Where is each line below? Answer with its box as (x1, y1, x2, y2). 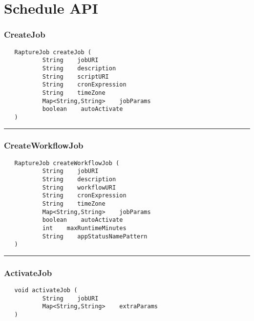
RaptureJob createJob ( (14, 48, 91, 56)
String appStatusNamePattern (42, 233, 148, 240)
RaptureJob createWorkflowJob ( (14, 159, 120, 167)
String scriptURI (42, 73, 109, 80)
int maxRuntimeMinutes (42, 224, 127, 232)
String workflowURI (42, 184, 116, 191)
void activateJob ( (14, 287, 78, 294)
